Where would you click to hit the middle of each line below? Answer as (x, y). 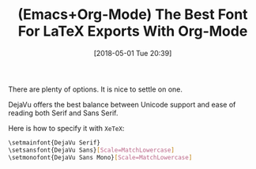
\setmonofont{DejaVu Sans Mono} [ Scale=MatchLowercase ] (100, 157)
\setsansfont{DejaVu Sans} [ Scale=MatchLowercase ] (92, 150)
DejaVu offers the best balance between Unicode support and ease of (122, 104)
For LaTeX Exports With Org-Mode (133, 31)
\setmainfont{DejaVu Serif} (55, 143)
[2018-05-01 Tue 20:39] (133, 53)
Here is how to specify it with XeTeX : (66, 128)
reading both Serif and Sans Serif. (63, 113)
